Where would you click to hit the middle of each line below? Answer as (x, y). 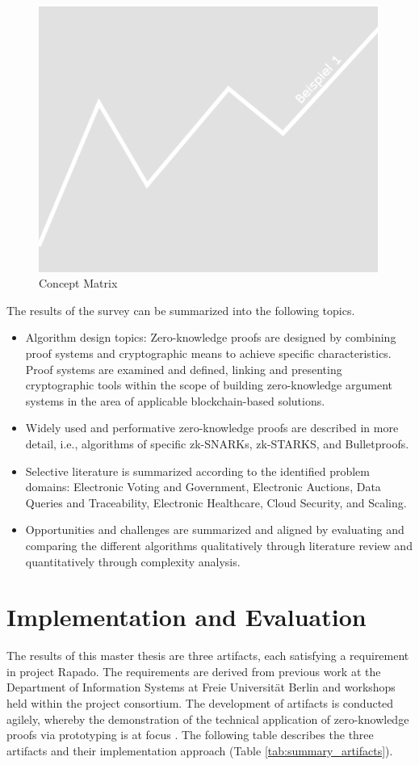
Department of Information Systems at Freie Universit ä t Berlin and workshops (201, 687)
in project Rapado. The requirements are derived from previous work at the (194, 671)
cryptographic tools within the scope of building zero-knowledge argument (209, 385)
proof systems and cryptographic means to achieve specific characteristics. (208, 353)
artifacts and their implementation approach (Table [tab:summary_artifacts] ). (200, 750)
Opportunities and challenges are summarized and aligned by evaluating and (215, 530)
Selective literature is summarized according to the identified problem (197, 471)
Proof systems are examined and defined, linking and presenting (184, 369)
